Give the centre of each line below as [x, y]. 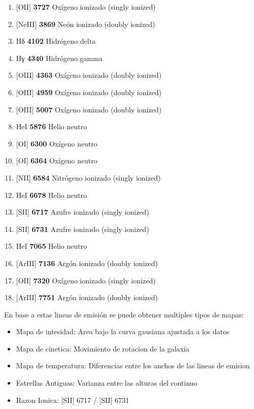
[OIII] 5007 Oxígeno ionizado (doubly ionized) [89, 109]
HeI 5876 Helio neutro [51, 126]
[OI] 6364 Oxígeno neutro [57, 160]
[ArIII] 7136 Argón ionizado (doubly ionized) [87, 263]
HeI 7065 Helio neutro [51, 246]
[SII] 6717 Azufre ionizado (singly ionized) [83, 212]
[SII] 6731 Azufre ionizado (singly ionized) [83, 229]
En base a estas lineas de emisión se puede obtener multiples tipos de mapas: [124, 314]
